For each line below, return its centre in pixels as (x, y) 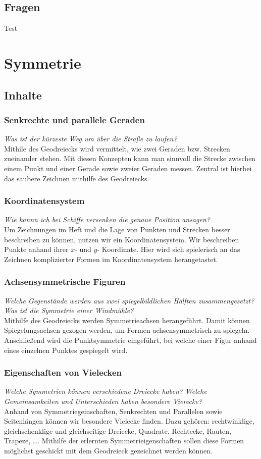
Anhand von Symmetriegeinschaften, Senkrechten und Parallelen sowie (113, 411)
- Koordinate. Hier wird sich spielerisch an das (169, 249)
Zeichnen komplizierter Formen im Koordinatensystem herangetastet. (111, 259)
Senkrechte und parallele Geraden (74, 119)
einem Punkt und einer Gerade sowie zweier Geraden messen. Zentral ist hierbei (128, 168)
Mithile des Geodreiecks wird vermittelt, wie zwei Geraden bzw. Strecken (117, 148)
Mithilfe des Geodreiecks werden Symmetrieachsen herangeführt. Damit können (127, 320)
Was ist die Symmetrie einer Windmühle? (69, 310)
